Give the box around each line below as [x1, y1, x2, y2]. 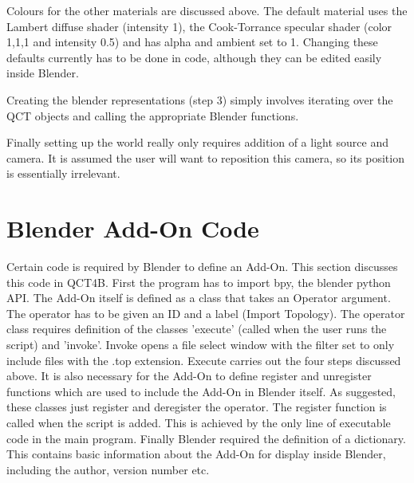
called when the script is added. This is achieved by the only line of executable [6, 414, 391, 430]
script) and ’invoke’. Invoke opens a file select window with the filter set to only [6, 336, 395, 353]
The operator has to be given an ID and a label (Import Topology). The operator [6, 304, 405, 321]
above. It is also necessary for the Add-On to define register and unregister [6, 367, 372, 384]
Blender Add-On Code [6, 212, 259, 245]
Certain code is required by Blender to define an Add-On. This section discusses [6, 258, 398, 275]
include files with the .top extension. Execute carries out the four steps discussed [6, 351, 401, 368]
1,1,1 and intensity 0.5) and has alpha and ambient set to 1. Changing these [6, 33, 378, 50]
